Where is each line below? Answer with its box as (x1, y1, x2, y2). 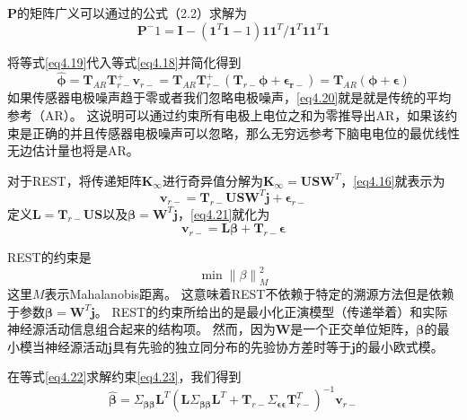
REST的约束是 (7, 248, 92, 267)
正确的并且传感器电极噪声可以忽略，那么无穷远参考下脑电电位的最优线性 (31, 123, 460, 142)
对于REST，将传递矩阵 (7, 171, 142, 189)
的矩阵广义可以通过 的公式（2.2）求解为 (17, 4, 247, 22)
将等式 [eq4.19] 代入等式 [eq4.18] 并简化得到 (7, 52, 242, 71)
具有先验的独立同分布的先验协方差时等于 (111, 337, 351, 355)
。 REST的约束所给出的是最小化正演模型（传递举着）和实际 (94, 302, 448, 320)
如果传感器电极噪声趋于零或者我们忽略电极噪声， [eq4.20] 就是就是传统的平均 (7, 88, 452, 107)
